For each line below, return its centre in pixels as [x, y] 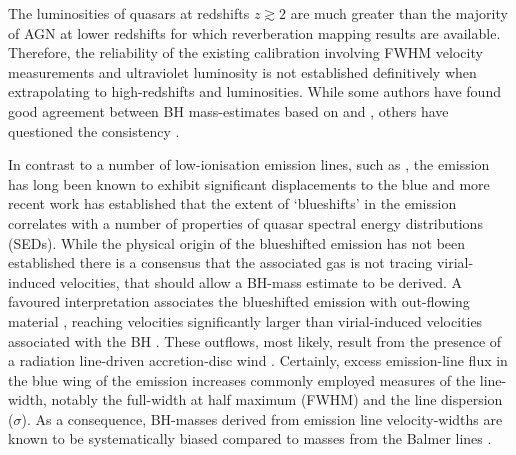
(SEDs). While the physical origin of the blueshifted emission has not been [237, 242]
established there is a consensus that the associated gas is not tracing [220, 262]
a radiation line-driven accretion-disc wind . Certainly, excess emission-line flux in [258, 360]
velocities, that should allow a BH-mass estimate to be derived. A [261, 281]
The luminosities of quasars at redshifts [129, 13]
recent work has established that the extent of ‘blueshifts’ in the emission [232, 203]
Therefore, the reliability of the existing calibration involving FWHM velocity [245, 52]
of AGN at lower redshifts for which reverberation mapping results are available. [254, 32]
